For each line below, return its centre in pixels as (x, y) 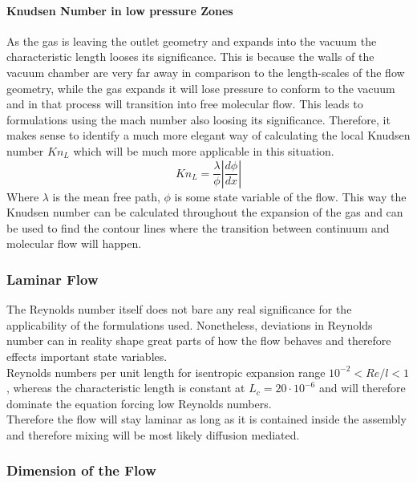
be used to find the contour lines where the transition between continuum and (198, 227)
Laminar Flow (53, 279)
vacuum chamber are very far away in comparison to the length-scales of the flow (206, 72)
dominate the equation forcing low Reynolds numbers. (139, 403)
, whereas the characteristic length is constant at (126, 388)
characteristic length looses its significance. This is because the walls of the (190, 57)
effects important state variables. (87, 356)
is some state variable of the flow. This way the (290, 196)
